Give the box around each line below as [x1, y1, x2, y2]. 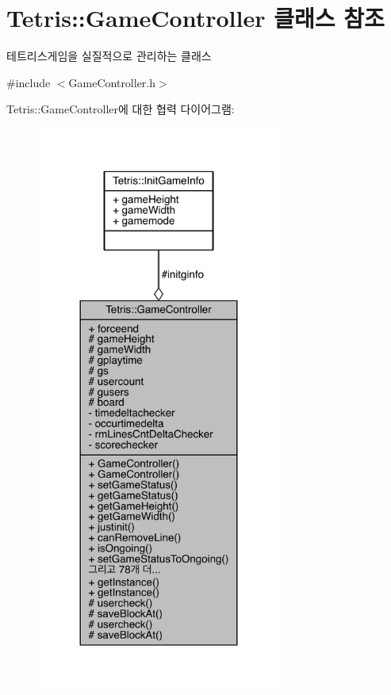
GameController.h [68, 74, 156, 90]
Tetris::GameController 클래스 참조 [6, 2, 385, 34]
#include [6, 74, 51, 90]
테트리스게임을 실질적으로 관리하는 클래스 [6, 48, 212, 64]
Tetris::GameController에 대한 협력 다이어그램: [6, 101, 235, 117]
